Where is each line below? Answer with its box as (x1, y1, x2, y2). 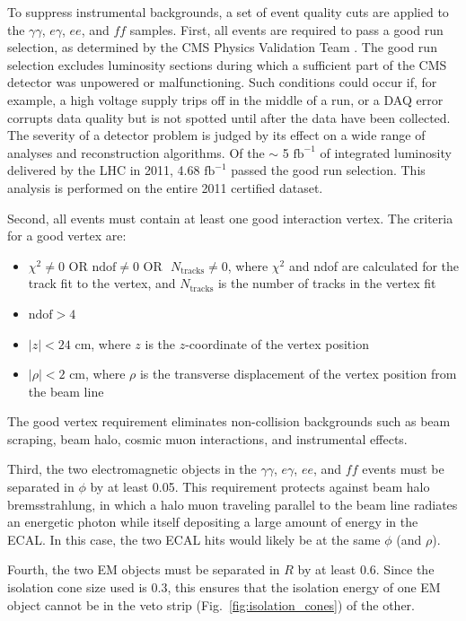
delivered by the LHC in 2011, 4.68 (7, 161, 200, 179)
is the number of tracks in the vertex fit (217, 274, 436, 293)
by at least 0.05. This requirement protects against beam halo (90, 477, 430, 496)
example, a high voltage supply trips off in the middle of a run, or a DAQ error (7, 90, 444, 109)
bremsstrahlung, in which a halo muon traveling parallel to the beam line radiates (7, 494, 458, 513)
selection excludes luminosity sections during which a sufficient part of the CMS (7, 55, 447, 74)
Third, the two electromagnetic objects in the (7, 459, 257, 478)
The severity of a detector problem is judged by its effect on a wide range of (7, 126, 426, 144)
